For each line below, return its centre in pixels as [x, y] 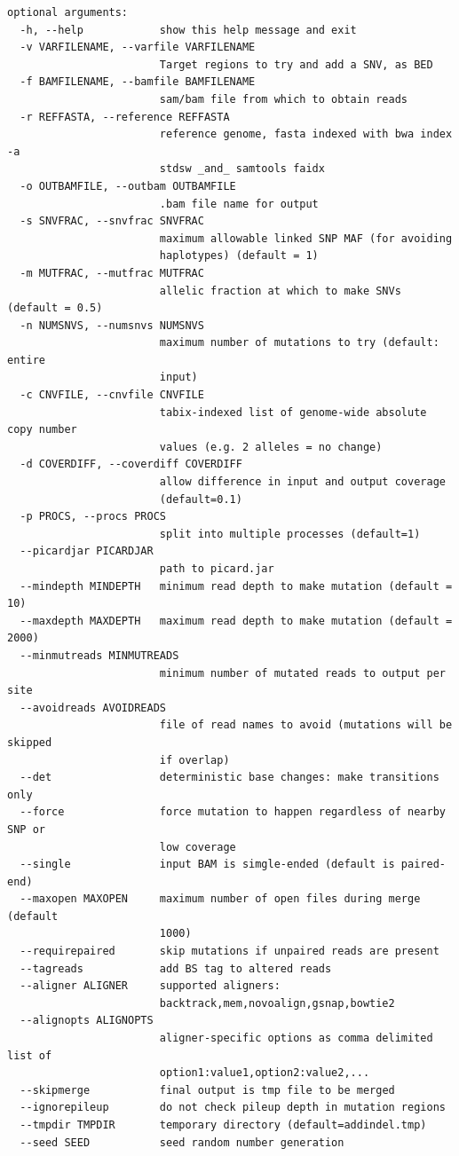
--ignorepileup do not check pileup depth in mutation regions [233, 1108]
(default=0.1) [201, 499]
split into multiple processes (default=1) [290, 534]
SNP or [26, 829]
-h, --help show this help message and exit [188, 30]
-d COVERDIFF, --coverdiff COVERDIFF [131, 464]
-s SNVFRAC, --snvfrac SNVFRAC [112, 221]
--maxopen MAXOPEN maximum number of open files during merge [220, 899]
